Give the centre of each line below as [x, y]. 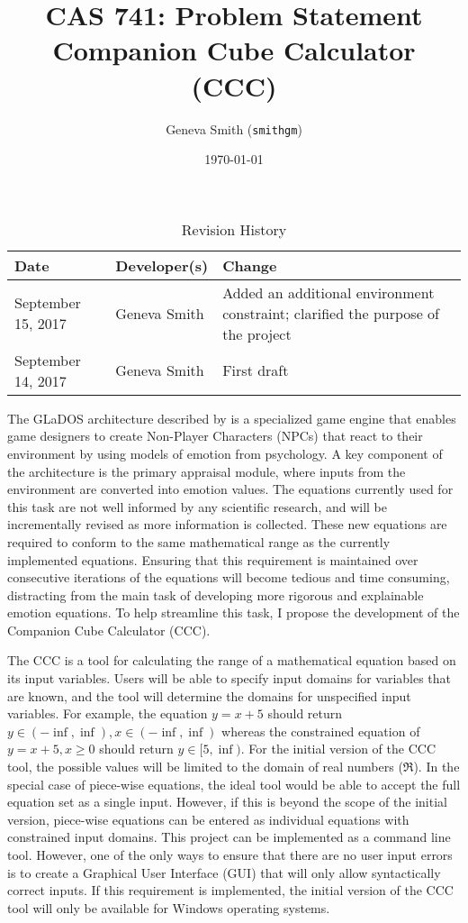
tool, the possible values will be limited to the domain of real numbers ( [205, 767]
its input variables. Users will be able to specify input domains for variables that [229, 678]
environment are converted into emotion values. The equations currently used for [230, 489]
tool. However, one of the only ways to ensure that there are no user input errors [230, 854]
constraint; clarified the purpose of [331, 313]
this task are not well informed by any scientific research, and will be [198, 506]
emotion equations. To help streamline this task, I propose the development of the [234, 612]
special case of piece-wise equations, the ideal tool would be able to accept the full [234, 784]
